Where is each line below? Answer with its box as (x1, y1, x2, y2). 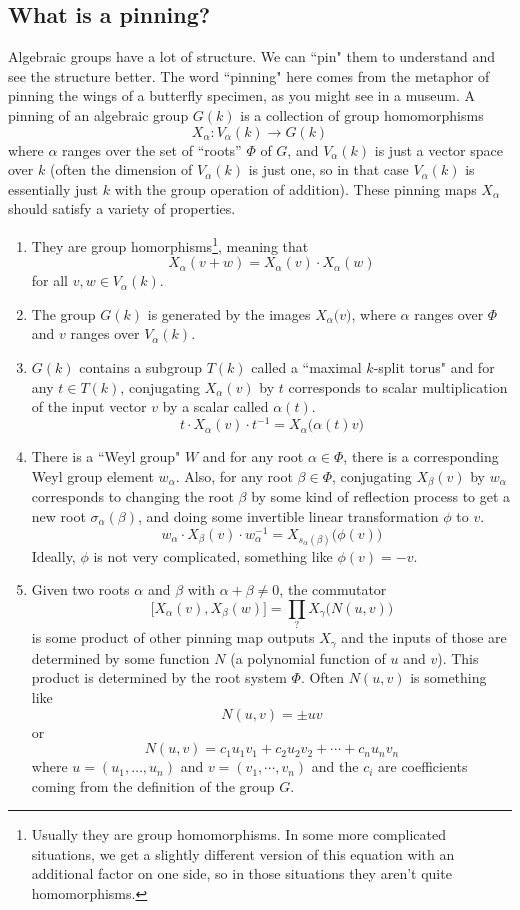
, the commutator (279, 579, 387, 600)
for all (31, 270, 69, 291)
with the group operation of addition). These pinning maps (114, 178, 477, 199)
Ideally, (31, 545, 76, 566)
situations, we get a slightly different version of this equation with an (31, 843, 455, 864)
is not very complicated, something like (93, 545, 333, 566)
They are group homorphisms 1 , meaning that (31, 232, 309, 256)
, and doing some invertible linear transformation (138, 505, 439, 526)
